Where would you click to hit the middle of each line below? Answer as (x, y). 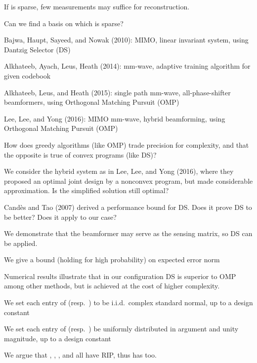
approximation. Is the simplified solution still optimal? (86, 190)
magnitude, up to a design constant (58, 338)
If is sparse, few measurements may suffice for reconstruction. (97, 6)
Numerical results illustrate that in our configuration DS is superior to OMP (120, 276)
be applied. (21, 243)
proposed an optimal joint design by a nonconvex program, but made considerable (128, 181)
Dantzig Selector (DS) (37, 49)
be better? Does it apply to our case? (60, 217)
